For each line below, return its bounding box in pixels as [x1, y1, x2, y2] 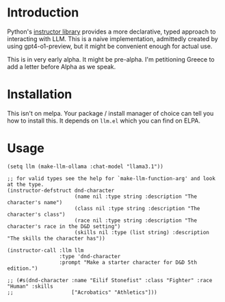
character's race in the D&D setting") [7, 223, 121, 230]
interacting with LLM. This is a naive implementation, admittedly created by [7, 34, 219, 42]
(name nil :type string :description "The [74, 193, 197, 200]
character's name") [7, 199, 63, 206]
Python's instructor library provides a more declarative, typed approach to [7, 27, 217, 36]
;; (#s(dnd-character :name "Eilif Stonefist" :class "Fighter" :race [7, 277, 213, 284]
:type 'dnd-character [59, 253, 121, 260]
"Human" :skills [7, 283, 53, 290]
